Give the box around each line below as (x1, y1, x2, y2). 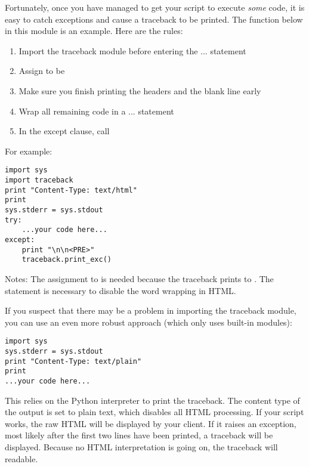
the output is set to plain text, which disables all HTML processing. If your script (5, 406, 304, 418)
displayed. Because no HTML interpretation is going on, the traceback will (5, 440, 278, 453)
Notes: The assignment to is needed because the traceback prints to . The (5, 272, 274, 284)
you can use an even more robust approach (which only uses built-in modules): (5, 316, 292, 328)
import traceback (5, 176, 73, 184)
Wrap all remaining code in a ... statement (18, 104, 174, 117)
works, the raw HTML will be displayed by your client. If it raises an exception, (5, 417, 296, 429)
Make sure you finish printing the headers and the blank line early (18, 84, 261, 97)
